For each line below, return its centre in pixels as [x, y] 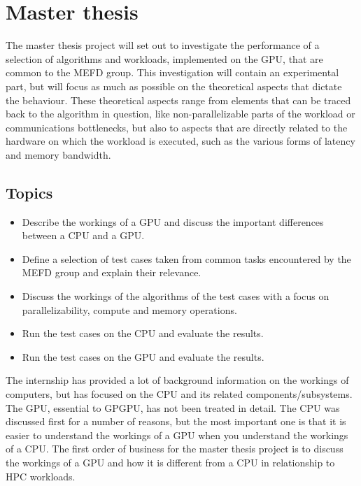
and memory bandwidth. [58, 154]
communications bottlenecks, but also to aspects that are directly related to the [177, 127]
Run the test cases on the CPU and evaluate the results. [143, 333]
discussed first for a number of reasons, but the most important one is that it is [176, 421]
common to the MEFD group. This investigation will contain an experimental [172, 72]
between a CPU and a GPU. [83, 235]
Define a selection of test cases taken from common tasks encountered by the [186, 258]
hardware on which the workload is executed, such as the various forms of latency [180, 141]
